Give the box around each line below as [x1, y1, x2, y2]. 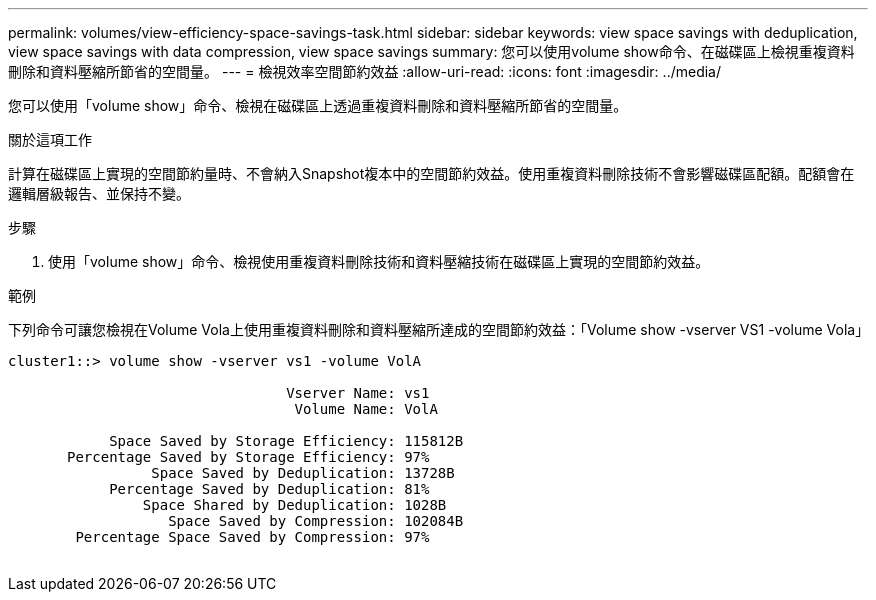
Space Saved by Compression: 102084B [168, 513, 464, 529]
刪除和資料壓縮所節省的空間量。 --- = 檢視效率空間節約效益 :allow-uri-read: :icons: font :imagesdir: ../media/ [8, 63, 722, 80]
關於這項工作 [8, 131, 92, 148]
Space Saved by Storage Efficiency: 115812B [109, 433, 464, 449]
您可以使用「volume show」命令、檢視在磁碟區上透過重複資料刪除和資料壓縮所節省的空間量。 [8, 97, 628, 114]
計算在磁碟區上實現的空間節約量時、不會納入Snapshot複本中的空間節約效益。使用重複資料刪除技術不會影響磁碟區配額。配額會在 [8, 165, 855, 182]
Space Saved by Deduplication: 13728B [151, 465, 455, 481]
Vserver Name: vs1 [286, 385, 430, 401]
